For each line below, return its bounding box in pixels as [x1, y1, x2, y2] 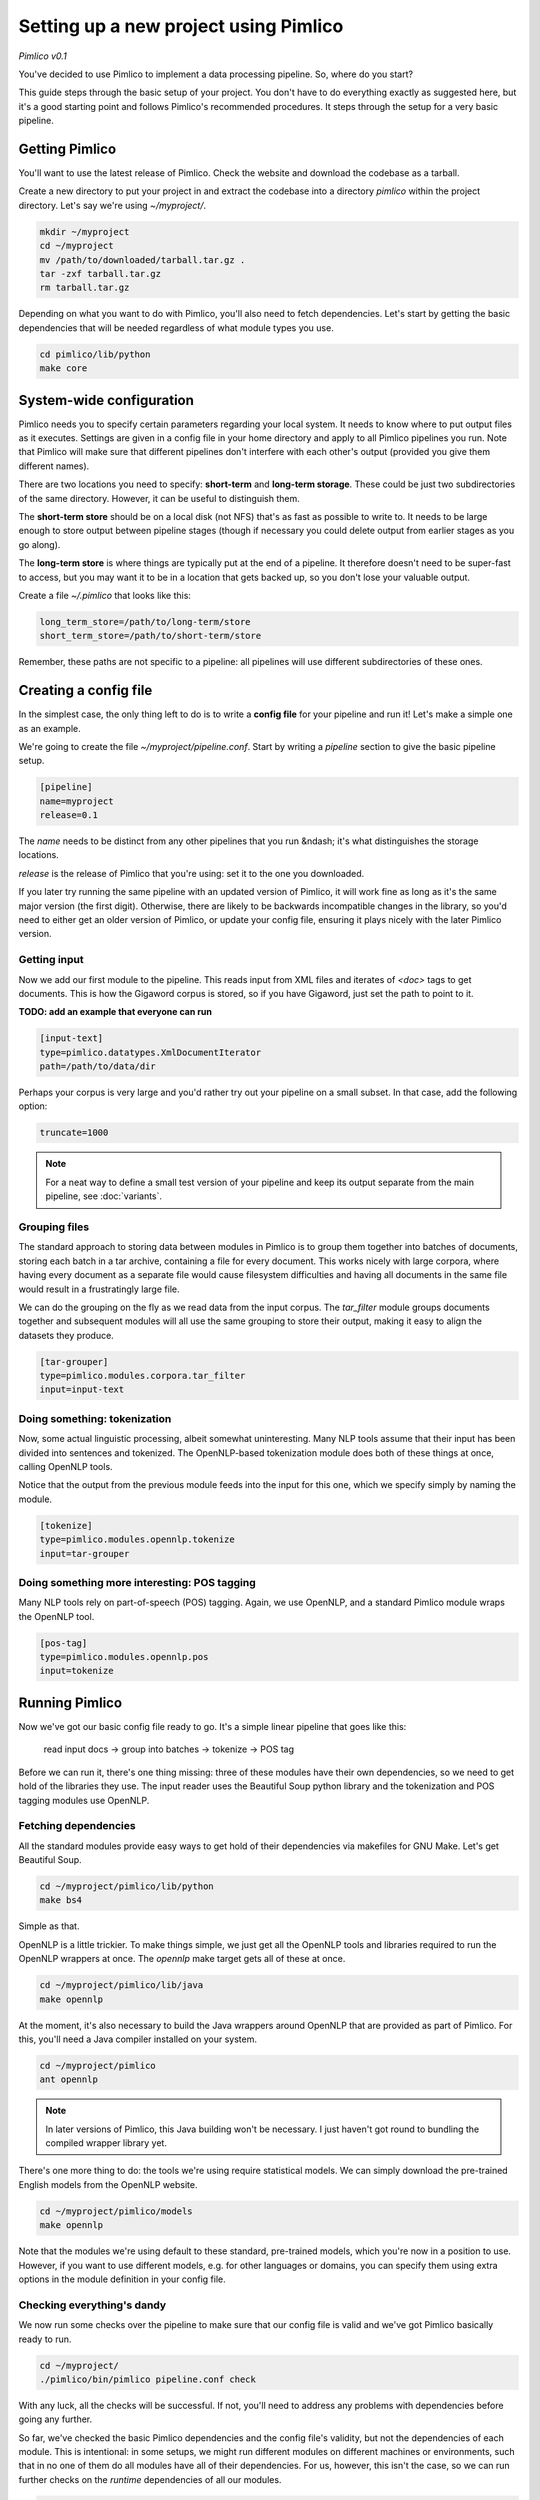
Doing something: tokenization [18, 1411, 172, 1425]
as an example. [18, 722, 82, 734]
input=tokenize [39, 1665, 114, 1677]
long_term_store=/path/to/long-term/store [39, 616, 251, 627]
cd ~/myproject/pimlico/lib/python [39, 1881, 214, 1892]
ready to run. [18, 2333, 72, 2345]
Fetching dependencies [18, 1819, 136, 1833]
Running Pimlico [18, 1694, 123, 1711]
